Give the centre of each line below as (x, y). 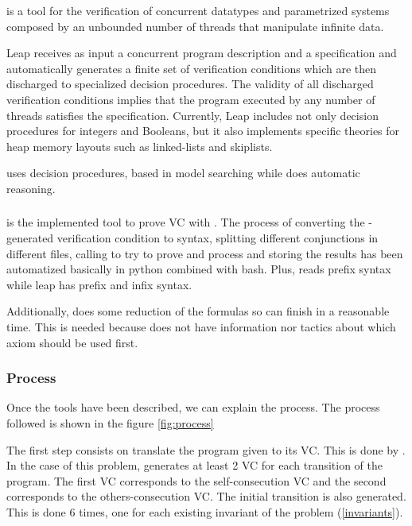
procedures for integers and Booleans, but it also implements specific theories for (203, 131)
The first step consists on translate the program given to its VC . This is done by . (206, 449)
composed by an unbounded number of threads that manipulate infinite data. (195, 26)
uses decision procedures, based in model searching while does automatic (183, 173)
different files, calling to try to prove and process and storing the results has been (205, 253)
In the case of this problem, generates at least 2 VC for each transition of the (194, 465)
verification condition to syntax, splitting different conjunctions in (218, 238)
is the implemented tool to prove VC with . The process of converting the (186, 222)
